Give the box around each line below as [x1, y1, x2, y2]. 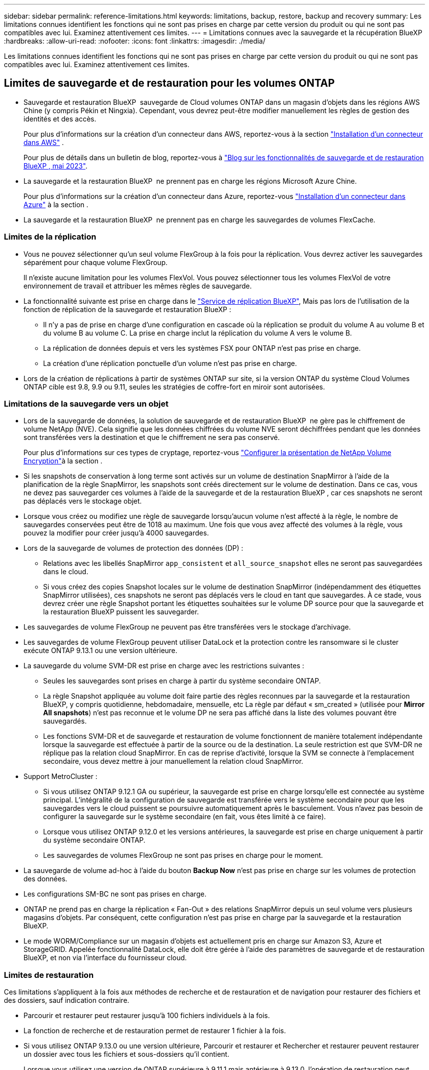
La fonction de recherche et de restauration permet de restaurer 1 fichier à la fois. [24, 1026, 286, 1035]
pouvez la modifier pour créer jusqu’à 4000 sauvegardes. [24, 529, 209, 537]
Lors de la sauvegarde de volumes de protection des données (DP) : [24, 544, 243, 553]
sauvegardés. [43, 717, 87, 726]
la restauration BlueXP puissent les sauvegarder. [43, 608, 199, 616]
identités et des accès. [24, 114, 96, 123]
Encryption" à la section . [24, 457, 102, 465]
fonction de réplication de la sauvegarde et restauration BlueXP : [24, 305, 231, 314]
